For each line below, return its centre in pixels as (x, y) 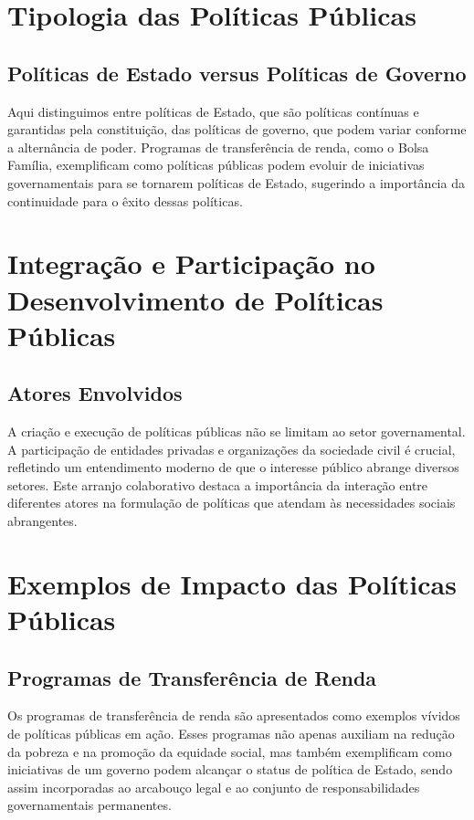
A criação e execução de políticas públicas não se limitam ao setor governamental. (237, 431)
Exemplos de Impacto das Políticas (232, 583)
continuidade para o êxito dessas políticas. (125, 200)
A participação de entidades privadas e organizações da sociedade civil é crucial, (232, 449)
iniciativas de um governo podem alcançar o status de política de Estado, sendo (230, 769)
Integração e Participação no (191, 263)
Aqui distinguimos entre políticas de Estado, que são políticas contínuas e (213, 111)
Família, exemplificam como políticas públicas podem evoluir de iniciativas (216, 165)
